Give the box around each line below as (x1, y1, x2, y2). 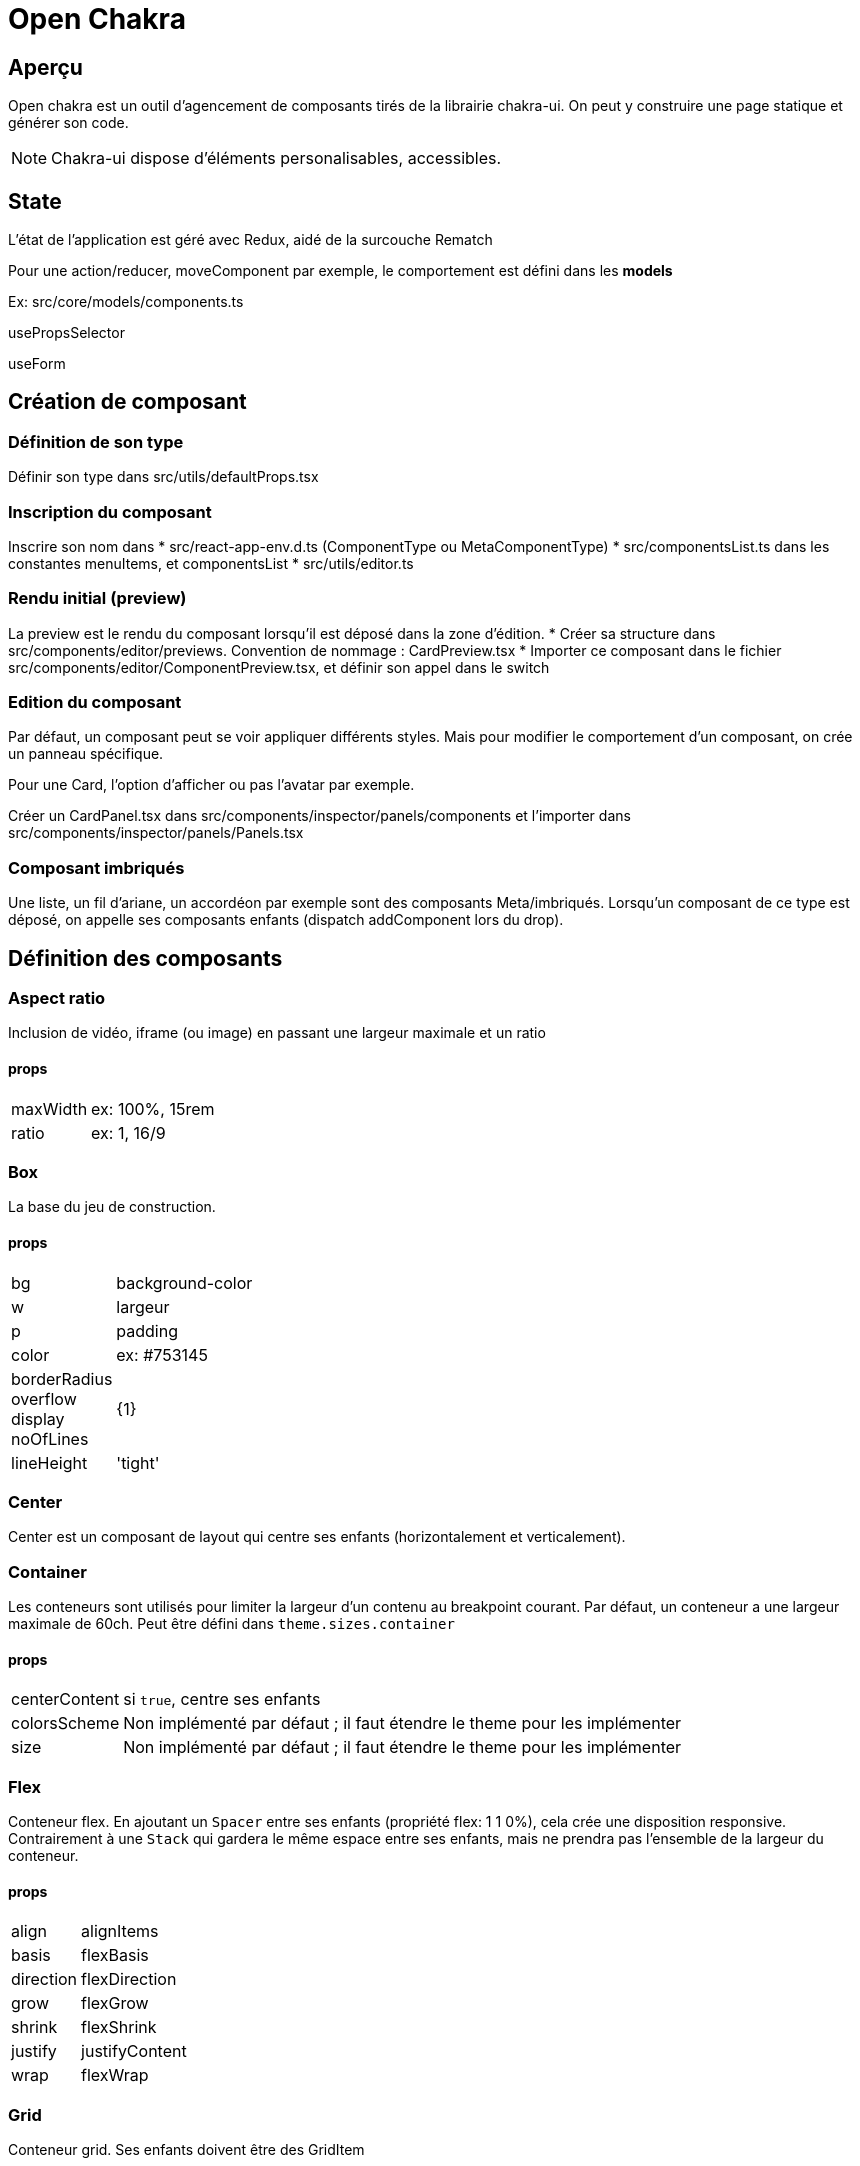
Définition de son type (8, 431, 184, 452)
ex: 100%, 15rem (91, 1098, 215, 1119)
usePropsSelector (8, 324, 125, 342)
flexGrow (81, 1993, 149, 2014)
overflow (11, 1388, 77, 1409)
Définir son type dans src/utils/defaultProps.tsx (8, 468, 319, 486)
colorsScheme (11, 1713, 120, 1734)
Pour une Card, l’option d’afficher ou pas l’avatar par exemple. (8, 776, 415, 794)
